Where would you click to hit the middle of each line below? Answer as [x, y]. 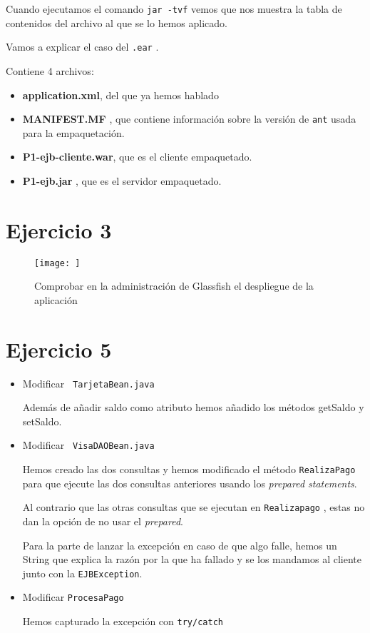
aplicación [56, 299]
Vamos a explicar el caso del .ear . [82, 47]
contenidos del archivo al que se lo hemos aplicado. [117, 22]
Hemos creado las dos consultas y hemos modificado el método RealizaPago [189, 469]
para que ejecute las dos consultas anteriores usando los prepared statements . [190, 483]
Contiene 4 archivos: [50, 70]
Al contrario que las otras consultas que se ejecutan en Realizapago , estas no [194, 507]
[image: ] [57, 263]
